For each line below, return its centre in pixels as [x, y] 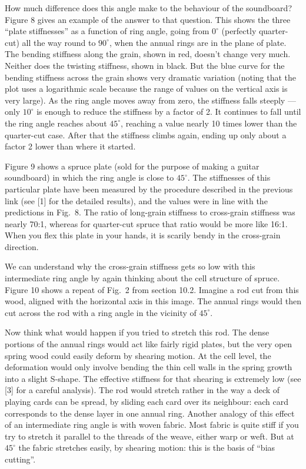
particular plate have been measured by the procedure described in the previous [149, 189]
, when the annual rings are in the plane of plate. [198, 42]
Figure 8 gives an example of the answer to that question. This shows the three [148, 19]
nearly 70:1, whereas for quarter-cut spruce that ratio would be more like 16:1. [146, 223]
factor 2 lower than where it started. [70, 146]
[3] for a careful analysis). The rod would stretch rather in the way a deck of [142, 390]
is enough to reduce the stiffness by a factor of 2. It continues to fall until [169, 112]
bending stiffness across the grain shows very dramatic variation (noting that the [151, 77]
